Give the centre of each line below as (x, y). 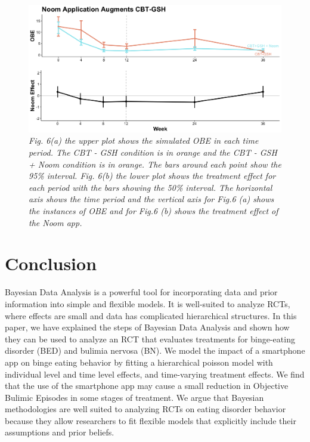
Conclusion (51, 263)
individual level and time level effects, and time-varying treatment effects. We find (155, 374)
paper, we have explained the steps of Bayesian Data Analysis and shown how (147, 327)
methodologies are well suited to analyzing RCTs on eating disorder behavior (145, 409)
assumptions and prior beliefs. (60, 432)
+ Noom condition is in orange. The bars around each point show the (155, 164)
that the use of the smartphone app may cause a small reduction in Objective (147, 386)
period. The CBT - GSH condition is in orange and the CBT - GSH (153, 152)
